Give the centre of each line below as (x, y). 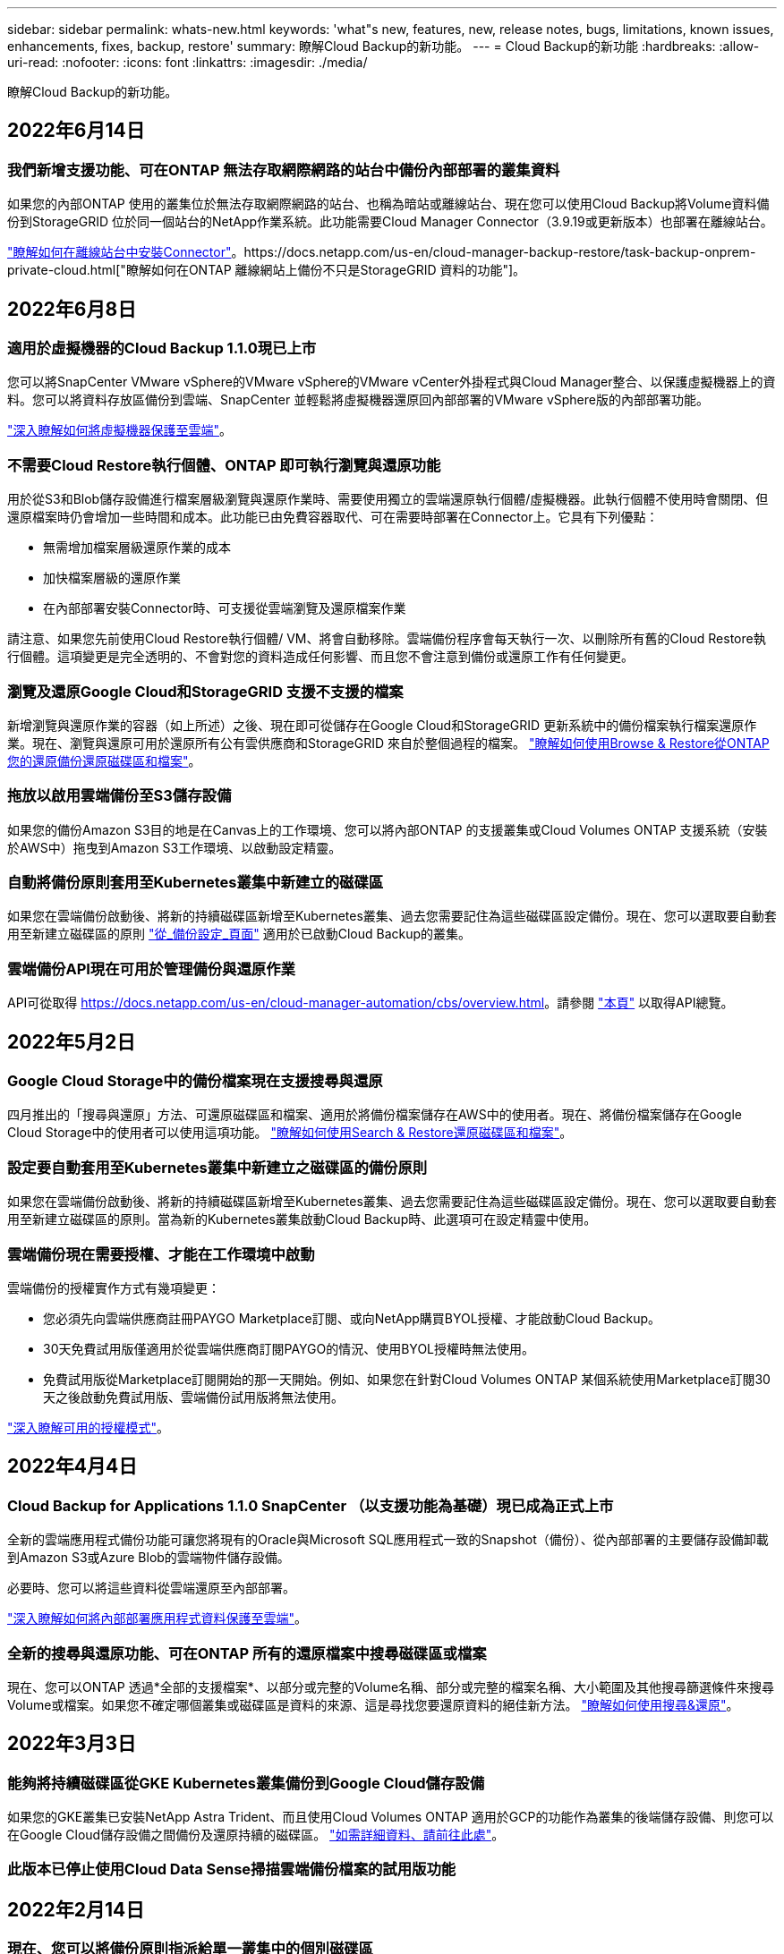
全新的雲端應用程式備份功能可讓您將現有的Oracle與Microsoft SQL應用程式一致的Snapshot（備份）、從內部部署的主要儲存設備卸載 (388, 1540)
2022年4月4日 (72, 1466)
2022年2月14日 (76, 1909)
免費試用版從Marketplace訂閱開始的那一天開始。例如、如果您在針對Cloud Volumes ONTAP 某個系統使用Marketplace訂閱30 (407, 1379)
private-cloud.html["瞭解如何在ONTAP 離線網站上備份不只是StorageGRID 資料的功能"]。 (267, 270)
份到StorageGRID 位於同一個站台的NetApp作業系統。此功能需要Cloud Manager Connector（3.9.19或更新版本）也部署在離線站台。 (390, 222)
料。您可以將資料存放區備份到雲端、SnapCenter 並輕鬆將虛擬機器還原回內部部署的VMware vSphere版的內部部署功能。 (358, 400)
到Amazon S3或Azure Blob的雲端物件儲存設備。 (149, 1558)
